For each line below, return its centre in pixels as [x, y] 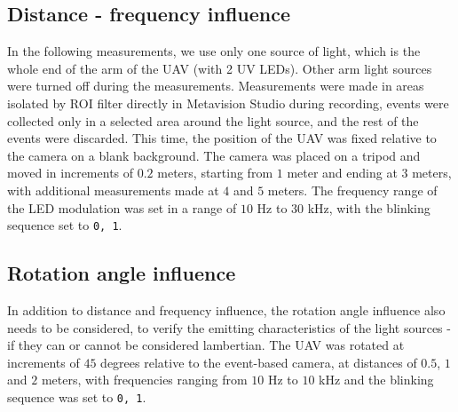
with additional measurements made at [113, 190]
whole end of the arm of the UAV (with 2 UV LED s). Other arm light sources [220, 68]
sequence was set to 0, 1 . [77, 396]
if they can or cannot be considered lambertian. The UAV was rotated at [206, 345]
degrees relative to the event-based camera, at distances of [259, 362]
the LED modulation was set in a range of [122, 207]
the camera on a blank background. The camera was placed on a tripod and [214, 155]
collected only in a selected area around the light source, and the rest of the [213, 120]
